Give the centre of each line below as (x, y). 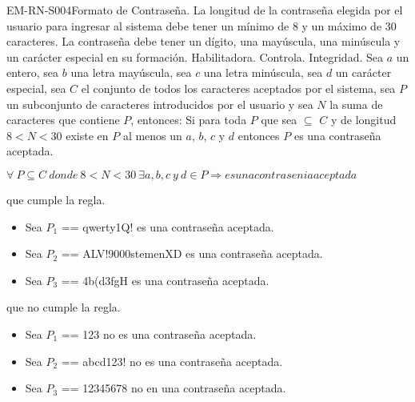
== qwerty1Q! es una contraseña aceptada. (168, 226)
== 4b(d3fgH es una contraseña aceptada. (165, 280)
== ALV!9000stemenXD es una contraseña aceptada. (192, 253)
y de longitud (363, 120)
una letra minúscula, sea (263, 72)
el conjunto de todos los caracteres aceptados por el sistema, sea (238, 88)
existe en (87, 135)
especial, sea (36, 88)
